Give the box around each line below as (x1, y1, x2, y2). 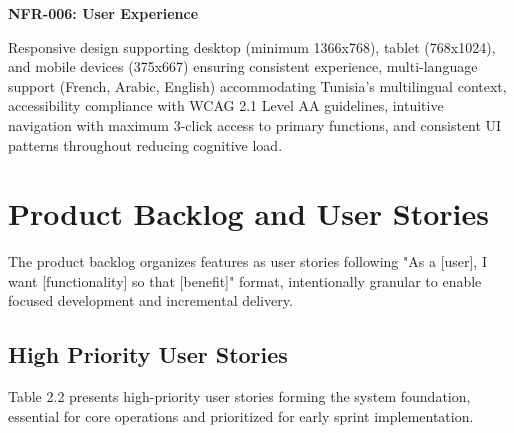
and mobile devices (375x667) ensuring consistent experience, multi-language (8, 56, 478, 77)
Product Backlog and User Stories (8, 193, 490, 234)
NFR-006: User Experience (8, 3, 199, 23)
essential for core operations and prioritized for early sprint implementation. (8, 405, 474, 426)
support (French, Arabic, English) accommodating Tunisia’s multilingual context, (8, 75, 507, 96)
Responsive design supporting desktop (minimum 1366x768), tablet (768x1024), (8, 36, 496, 57)
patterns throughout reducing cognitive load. (8, 134, 283, 155)
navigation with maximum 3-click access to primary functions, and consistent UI (8, 114, 502, 135)
